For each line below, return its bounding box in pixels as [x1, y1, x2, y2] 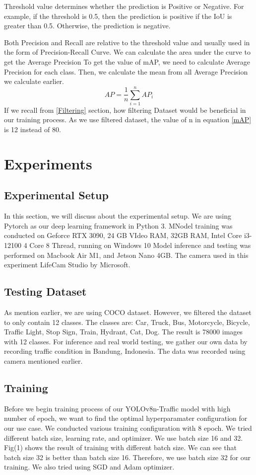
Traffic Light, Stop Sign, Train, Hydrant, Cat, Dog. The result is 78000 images [4, 326, 243, 337]
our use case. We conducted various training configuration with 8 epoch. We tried [4, 422, 252, 433]
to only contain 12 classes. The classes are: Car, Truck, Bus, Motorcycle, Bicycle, [4, 317, 250, 327]
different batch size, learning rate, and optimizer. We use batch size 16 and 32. [4, 432, 243, 443]
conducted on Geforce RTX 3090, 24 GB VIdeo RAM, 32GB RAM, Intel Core [4, 230, 242, 240]
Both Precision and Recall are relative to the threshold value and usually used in [4, 37, 250, 47]
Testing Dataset [4, 284, 87, 299]
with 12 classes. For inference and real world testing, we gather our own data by [4, 336, 248, 346]
